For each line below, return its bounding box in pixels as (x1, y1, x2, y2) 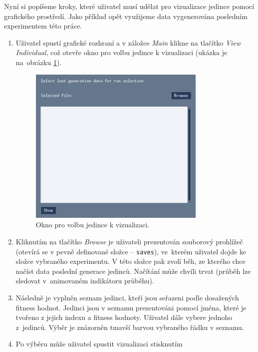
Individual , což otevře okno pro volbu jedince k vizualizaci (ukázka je (15, 47, 228, 58)
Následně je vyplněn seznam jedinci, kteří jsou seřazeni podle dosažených (15, 292, 239, 303)
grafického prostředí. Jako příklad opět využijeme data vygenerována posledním (4, 11, 248, 21)
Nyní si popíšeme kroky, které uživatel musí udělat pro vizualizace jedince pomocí (4, 1, 255, 11)
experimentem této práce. (4, 21, 82, 31)
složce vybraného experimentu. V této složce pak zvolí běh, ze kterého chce (15, 256, 246, 266)
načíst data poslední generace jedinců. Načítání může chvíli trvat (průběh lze (15, 265, 251, 276)
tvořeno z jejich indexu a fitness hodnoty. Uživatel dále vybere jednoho (15, 312, 233, 322)
